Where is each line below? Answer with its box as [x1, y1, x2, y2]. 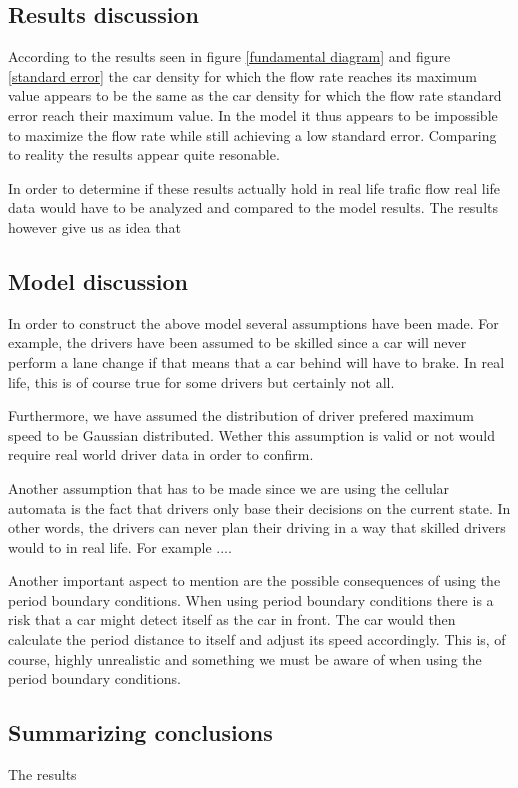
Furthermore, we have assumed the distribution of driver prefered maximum [8, 405, 474, 426]
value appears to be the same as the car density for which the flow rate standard [8, 85, 502, 106]
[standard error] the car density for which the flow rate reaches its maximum [8, 65, 477, 86]
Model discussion [8, 265, 188, 296]
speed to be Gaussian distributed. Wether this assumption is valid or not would [8, 424, 495, 445]
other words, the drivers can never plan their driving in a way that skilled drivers [8, 517, 506, 538]
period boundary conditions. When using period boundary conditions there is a [8, 589, 494, 610]
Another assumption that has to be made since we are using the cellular [8, 477, 450, 498]
